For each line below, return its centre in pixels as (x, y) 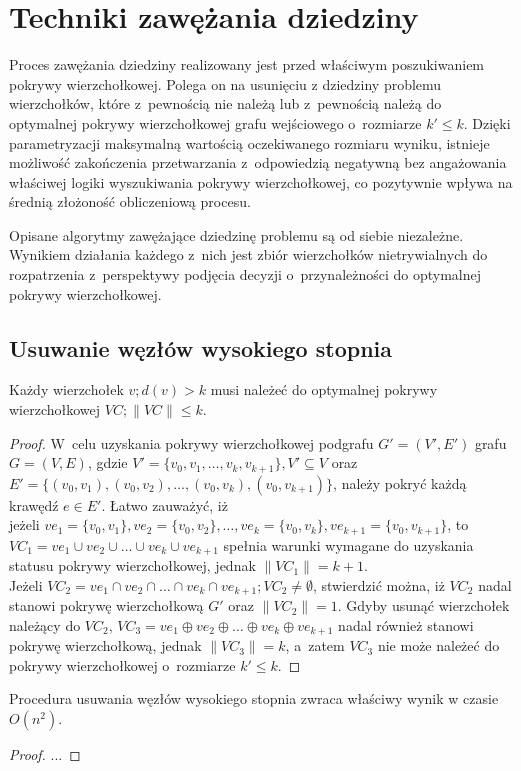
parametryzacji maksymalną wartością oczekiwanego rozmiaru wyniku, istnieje (249, 142)
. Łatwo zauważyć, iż (164, 504)
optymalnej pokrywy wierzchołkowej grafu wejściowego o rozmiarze (215, 122)
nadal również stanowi (406, 624)
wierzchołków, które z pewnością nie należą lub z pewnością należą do (225, 103)
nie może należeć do (438, 645)
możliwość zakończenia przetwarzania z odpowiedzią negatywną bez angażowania (258, 162)
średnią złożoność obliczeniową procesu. (130, 201)
